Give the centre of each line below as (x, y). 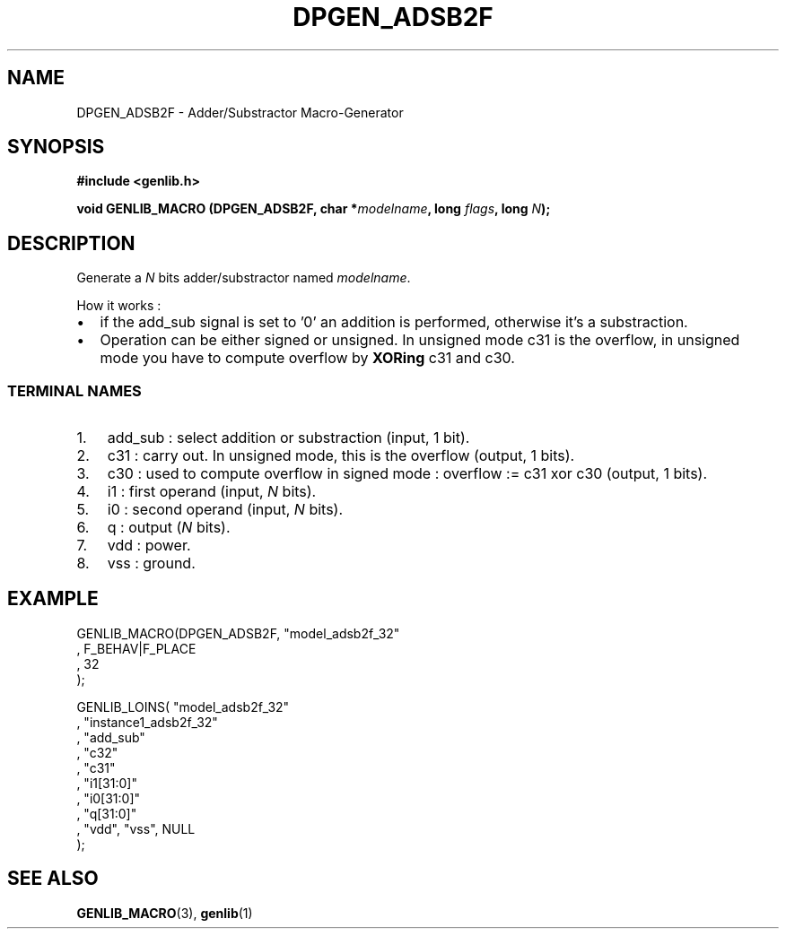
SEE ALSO (53, 879)
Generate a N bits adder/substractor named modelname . (244, 278)
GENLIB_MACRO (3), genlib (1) (165, 913)
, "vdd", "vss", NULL (136, 828)
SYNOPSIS (56, 147)
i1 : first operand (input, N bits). (212, 492)
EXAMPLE (53, 599)
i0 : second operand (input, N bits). (225, 510)
